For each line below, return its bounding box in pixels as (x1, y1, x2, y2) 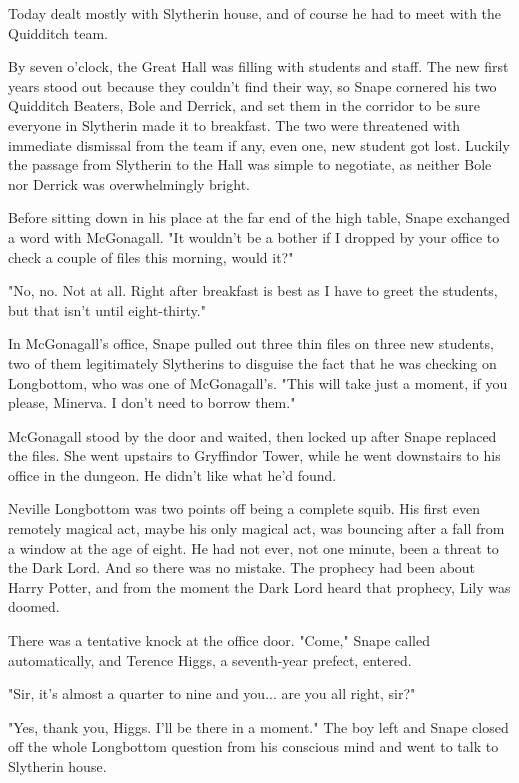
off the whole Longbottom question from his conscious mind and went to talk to (8, 736, 499, 757)
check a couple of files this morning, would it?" (8, 246, 294, 267)
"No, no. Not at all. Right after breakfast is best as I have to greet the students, (8, 280, 498, 301)
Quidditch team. (8, 22, 108, 43)
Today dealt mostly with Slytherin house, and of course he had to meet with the (8, 3, 502, 23)
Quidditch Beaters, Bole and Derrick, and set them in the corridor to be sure (8, 95, 481, 116)
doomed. (8, 596, 60, 617)
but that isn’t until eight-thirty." (8, 299, 206, 320)
